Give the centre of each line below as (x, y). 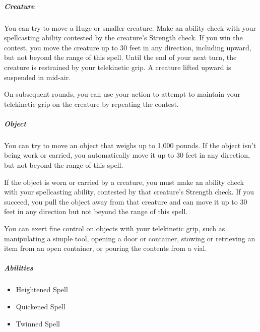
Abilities (19, 268)
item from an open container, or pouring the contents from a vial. (106, 248)
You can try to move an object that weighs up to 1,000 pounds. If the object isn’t (130, 145)
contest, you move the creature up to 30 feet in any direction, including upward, (128, 47)
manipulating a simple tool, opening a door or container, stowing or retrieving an (130, 238)
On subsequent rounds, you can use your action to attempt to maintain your (122, 94)
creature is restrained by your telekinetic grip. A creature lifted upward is (118, 67)
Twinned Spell (38, 323)
